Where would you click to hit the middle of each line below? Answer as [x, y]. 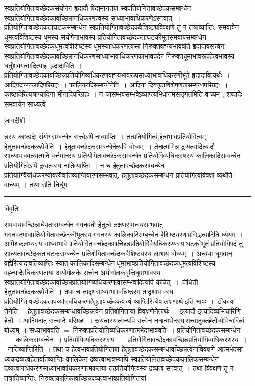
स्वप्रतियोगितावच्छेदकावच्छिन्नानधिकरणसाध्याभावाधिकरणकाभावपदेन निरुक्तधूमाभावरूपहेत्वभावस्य [119, 55]
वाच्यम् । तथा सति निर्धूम [36, 184]
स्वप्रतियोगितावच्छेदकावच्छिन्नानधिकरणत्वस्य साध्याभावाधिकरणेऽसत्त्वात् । [93, 17]
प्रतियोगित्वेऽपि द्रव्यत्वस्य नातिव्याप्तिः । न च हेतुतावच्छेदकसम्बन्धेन [84, 165]
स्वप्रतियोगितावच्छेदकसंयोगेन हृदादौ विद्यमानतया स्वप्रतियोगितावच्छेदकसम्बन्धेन [98, 8]
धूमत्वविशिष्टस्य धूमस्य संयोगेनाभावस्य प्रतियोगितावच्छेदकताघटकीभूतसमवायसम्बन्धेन [105, 36]
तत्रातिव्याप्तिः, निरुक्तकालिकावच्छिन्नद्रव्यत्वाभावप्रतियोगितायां [76, 377]
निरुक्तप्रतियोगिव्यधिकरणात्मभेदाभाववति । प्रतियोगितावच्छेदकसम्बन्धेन [157, 330]
